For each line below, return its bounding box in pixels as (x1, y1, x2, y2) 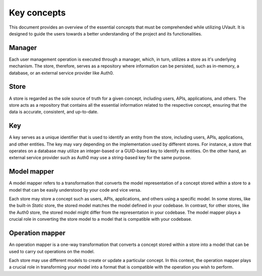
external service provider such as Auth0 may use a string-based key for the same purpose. (9, 155, 192, 161)
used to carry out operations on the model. (9, 248, 95, 254)
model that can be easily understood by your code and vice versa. (9, 187, 142, 193)
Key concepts (9, 7, 66, 18)
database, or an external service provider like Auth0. (9, 70, 114, 76)
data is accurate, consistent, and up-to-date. (9, 109, 98, 115)
